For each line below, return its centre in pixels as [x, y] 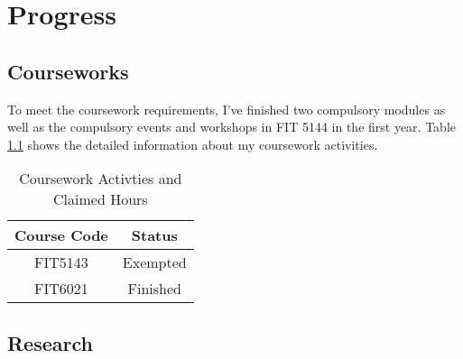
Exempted [154, 262]
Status [154, 235]
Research [50, 342]
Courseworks [68, 71]
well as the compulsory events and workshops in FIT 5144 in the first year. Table [231, 127]
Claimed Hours [101, 199]
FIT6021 [61, 289]
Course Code [61, 235]
